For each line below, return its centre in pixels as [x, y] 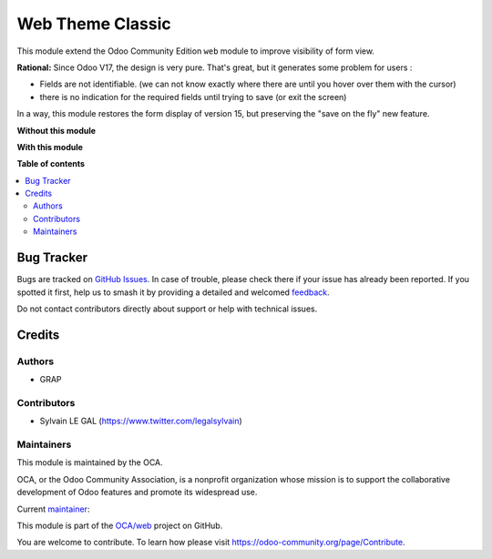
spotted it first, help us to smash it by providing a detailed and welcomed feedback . [173, 292]
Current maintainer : [53, 509]
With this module [50, 147]
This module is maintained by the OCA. [90, 462]
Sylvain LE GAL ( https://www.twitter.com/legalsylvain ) [141, 421]
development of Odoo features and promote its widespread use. [137, 493]
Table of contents [51, 164]
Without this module [56, 130]
